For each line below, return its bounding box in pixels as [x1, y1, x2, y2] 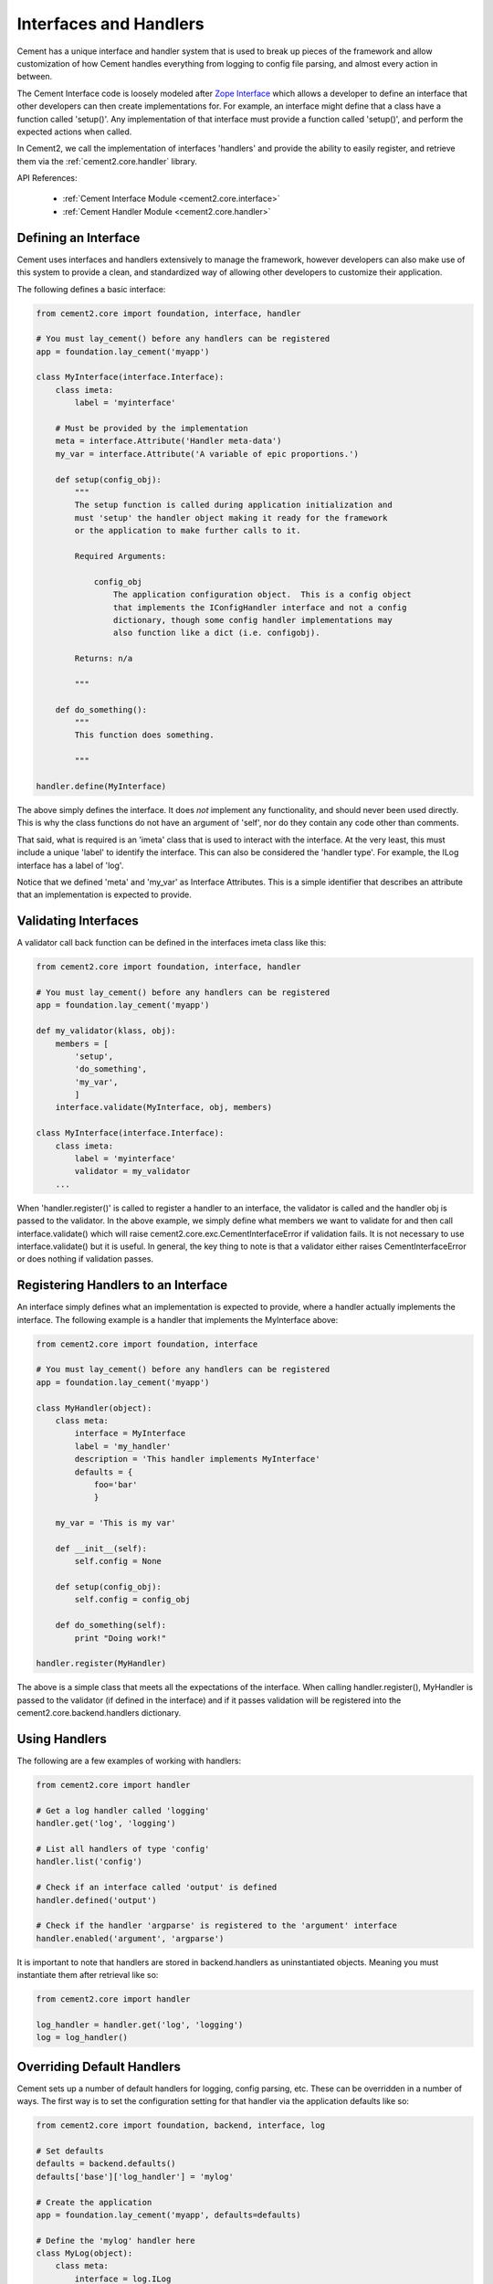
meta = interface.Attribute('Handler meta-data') [55, 436, 282, 447]
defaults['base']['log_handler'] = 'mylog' [36, 2171, 235, 2182]
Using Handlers [16, 1731, 107, 1747]
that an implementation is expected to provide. [16, 889, 192, 900]
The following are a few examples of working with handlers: [16, 1755, 242, 1767]
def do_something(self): [55, 1620, 167, 1631]
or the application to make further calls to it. [74, 525, 301, 536]
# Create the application [36, 2197, 152, 2207]
